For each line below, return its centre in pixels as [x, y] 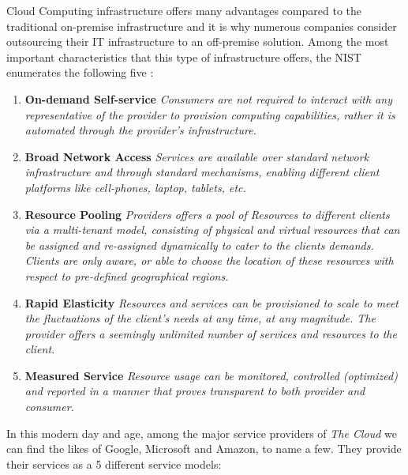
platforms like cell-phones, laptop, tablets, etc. [135, 187]
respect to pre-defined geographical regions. [127, 275]
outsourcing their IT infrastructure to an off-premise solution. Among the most [198, 41]
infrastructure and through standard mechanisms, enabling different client [202, 172]
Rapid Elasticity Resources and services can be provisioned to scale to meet [211, 302]
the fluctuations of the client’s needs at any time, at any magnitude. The [200, 318]
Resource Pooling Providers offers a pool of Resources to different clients [207, 214]
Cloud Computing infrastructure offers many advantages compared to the [184, 10]
